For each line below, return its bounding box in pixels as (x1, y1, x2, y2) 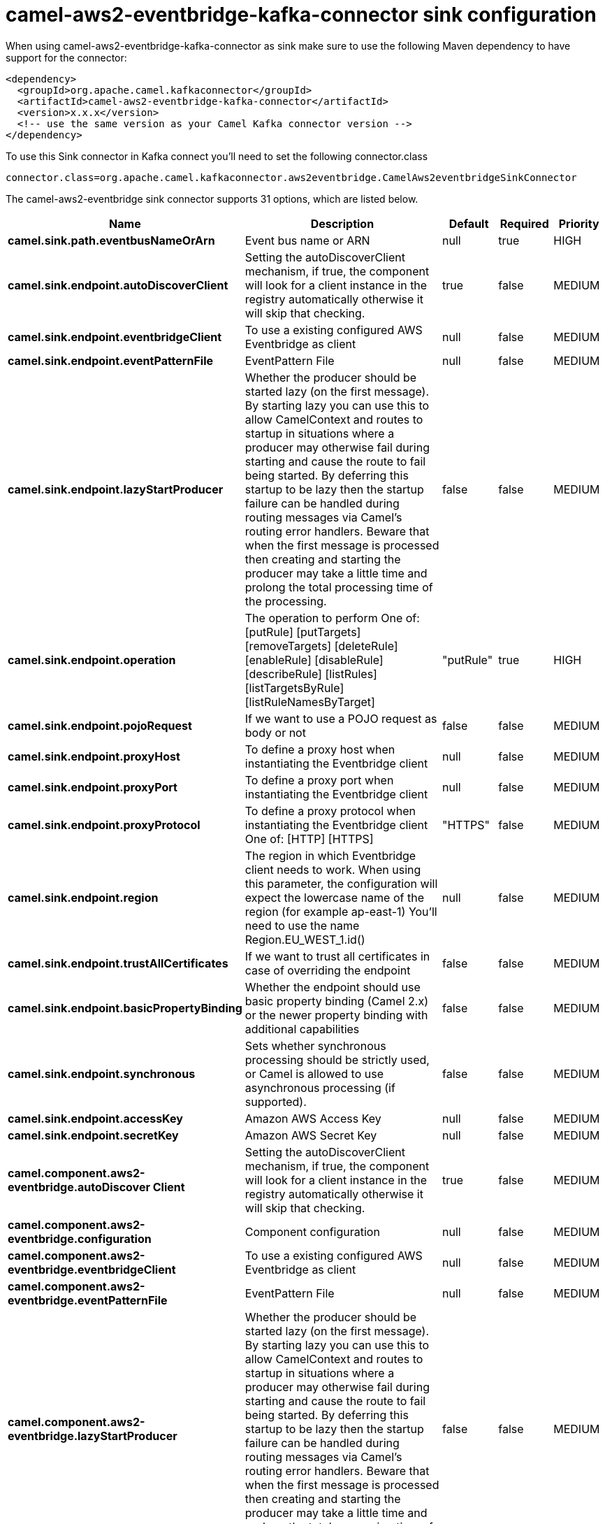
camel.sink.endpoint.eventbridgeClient (8, 329, 222, 344)
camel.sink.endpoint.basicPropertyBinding (8, 1000, 242, 1015)
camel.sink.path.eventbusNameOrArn (8, 233, 215, 247)
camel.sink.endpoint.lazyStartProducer (8, 482, 224, 496)
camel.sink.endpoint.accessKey (8, 1111, 183, 1126)
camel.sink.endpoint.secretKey (8, 1128, 179, 1142)
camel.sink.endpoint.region (8, 890, 159, 905)
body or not (245, 725, 306, 740)
